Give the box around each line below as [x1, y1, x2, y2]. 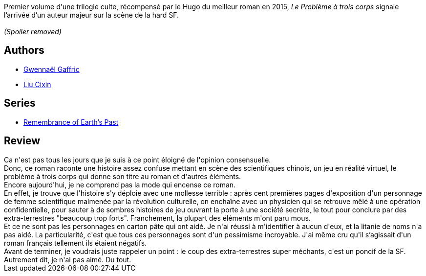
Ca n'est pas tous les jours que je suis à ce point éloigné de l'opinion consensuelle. [4, 155, 271, 164]
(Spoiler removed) [4, 27, 62, 36]
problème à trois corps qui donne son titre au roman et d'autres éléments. [4, 172, 241, 181]
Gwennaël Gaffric [23, 65, 80, 73]
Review [4, 135, 41, 147]
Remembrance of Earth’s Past [23, 117, 119, 126]
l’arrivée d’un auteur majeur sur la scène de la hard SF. [4, 11, 179, 19]
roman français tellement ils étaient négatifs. [4, 238, 147, 247]
